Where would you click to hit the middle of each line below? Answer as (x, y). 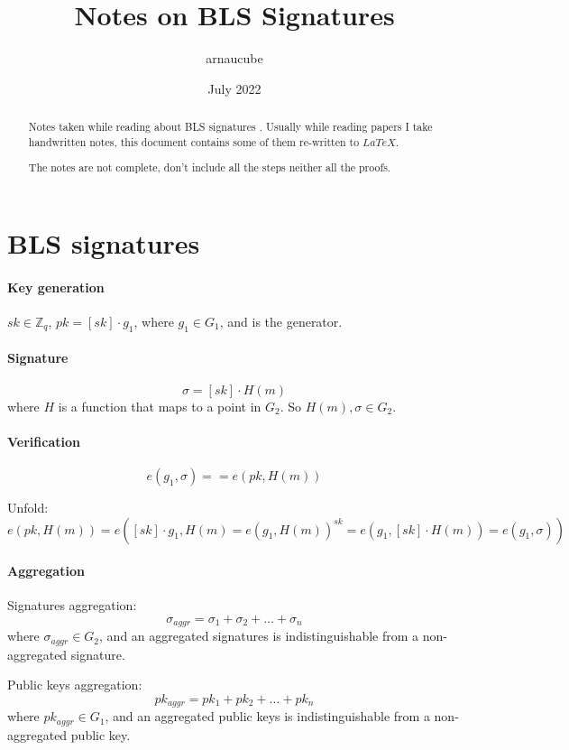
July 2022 (234, 88)
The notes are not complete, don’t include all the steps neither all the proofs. (210, 167)
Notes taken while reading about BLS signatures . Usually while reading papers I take (230, 127)
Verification (44, 441)
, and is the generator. (281, 321)
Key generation (56, 287)
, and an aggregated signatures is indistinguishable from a (259, 636)
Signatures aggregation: (72, 605)
